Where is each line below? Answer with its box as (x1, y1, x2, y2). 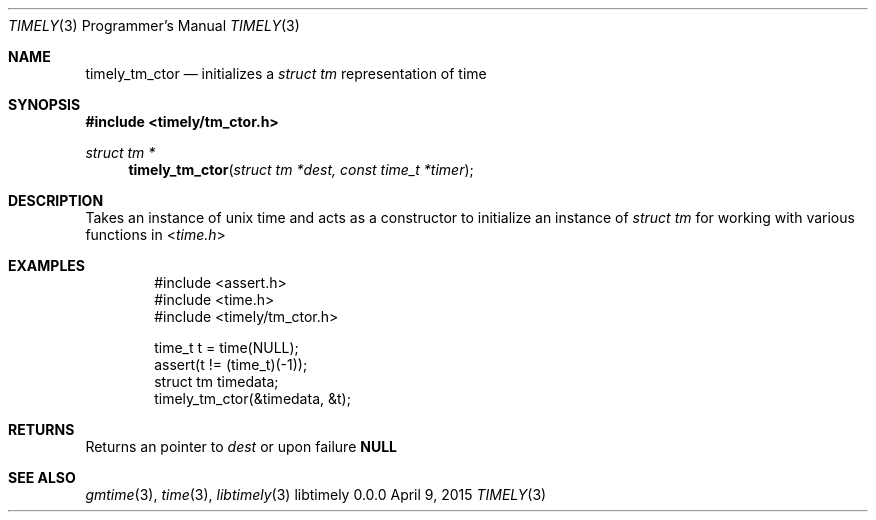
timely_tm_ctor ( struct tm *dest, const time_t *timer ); (128, 161, 474, 178)
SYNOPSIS (8, 96, 81, 113)
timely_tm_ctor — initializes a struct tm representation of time (85, 65, 487, 82)
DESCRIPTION (8, 192, 104, 209)
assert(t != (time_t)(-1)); (154, 356, 308, 373)
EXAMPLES (8, 257, 85, 274)
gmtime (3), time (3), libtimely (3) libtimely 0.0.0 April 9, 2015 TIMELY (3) (85, 486, 547, 503)
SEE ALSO (8, 469, 76, 486)
